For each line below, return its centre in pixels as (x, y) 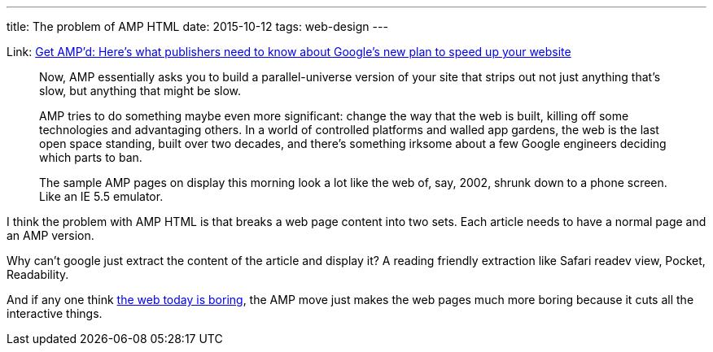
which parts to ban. (91, 157)
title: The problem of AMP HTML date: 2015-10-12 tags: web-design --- (197, 26)
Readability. (38, 274)
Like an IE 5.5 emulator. (101, 196)
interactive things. (55, 313)
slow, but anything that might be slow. (140, 91)
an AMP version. (50, 235)
